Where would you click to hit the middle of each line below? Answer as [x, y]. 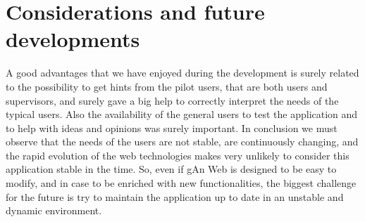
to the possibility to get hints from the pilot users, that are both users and [167, 86]
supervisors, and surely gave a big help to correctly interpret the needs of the [172, 100]
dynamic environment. [54, 210]
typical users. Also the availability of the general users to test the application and [182, 114]
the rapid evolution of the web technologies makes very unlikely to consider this [178, 155]
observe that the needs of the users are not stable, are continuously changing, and [182, 142]
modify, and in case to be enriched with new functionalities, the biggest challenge [181, 183]
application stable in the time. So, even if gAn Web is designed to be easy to [171, 169]
